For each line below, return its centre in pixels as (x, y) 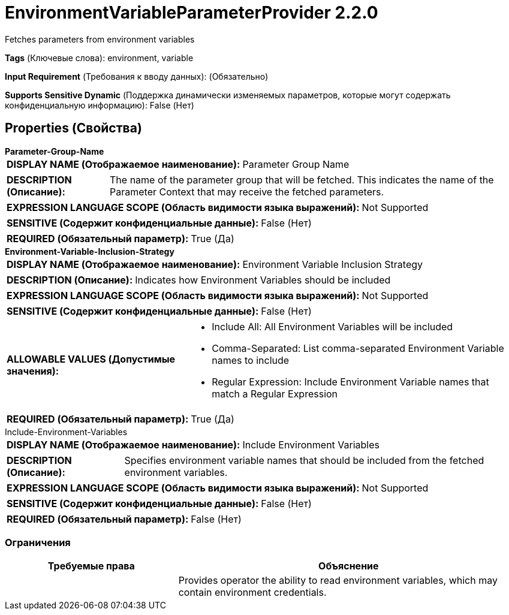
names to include (251, 360)
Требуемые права (91, 566)
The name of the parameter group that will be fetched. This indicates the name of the (302, 180)
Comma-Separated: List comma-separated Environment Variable (358, 348)
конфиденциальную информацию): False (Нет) (100, 105)
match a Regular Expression (275, 394)
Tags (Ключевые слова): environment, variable (99, 58)
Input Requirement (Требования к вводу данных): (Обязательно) (137, 76)
